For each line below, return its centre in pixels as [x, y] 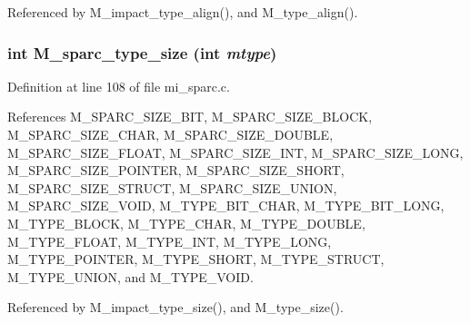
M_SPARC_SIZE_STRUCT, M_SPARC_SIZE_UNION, [172, 187]
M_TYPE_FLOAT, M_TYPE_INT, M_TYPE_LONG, [170, 241]
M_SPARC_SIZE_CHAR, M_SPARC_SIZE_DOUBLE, [170, 134]
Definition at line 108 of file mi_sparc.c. [119, 86]
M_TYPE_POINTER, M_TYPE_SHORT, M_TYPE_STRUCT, [196, 259]
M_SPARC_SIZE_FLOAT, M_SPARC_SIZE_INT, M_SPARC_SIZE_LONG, [235, 152]
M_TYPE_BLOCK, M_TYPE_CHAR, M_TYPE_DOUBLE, [186, 223]
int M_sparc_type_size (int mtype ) [142, 52]
